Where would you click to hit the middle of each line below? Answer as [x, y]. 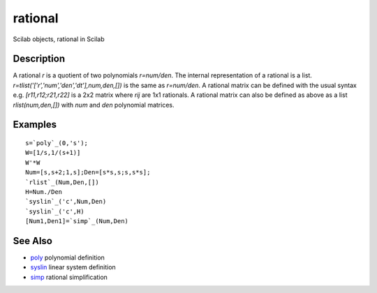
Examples [35, 125]
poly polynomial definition [67, 257]
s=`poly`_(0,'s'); [57, 143]
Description [39, 59]
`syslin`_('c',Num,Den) [66, 202]
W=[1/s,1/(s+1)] [53, 153]
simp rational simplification [69, 277]
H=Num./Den [44, 191]
